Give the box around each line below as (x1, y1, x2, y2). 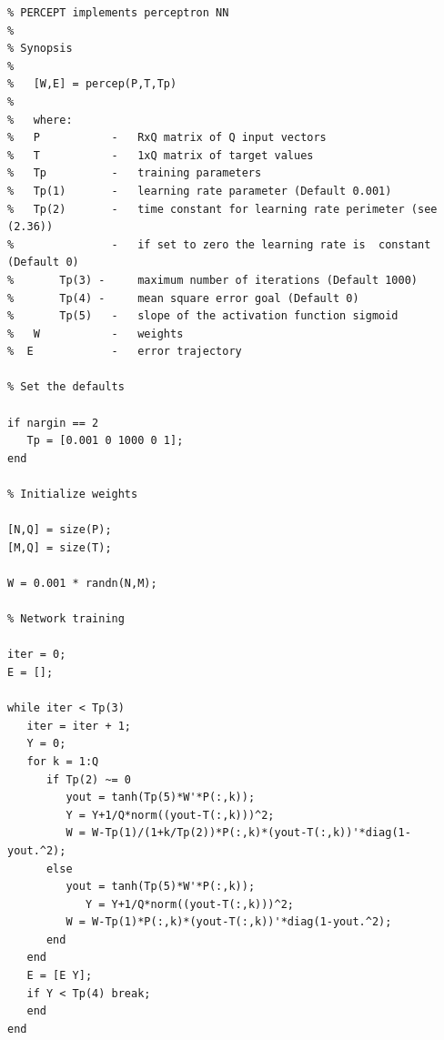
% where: (7, 113, 73, 126)
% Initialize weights (7, 488, 138, 501)
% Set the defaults (7, 380, 125, 394)
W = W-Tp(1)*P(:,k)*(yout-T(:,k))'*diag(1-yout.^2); (66, 915, 392, 929)
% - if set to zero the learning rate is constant (7, 237, 431, 251)
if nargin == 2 (7, 416, 99, 429)
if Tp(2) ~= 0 (45, 772, 132, 786)
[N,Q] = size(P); (7, 523, 112, 537)
